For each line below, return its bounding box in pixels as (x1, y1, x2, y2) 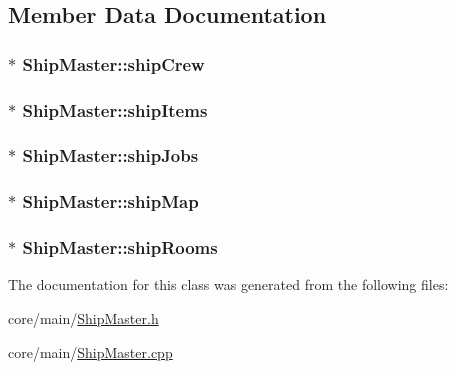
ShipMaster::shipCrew (22, 51, 205, 76)
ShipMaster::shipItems (22, 97, 208, 122)
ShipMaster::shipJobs (22, 143, 199, 168)
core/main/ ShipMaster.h (8, 307, 159, 328)
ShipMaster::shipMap (22, 189, 199, 214)
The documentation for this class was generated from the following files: (8, 274, 449, 295)
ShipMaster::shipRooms (22, 235, 218, 260)
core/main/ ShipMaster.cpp (8, 341, 173, 362)
